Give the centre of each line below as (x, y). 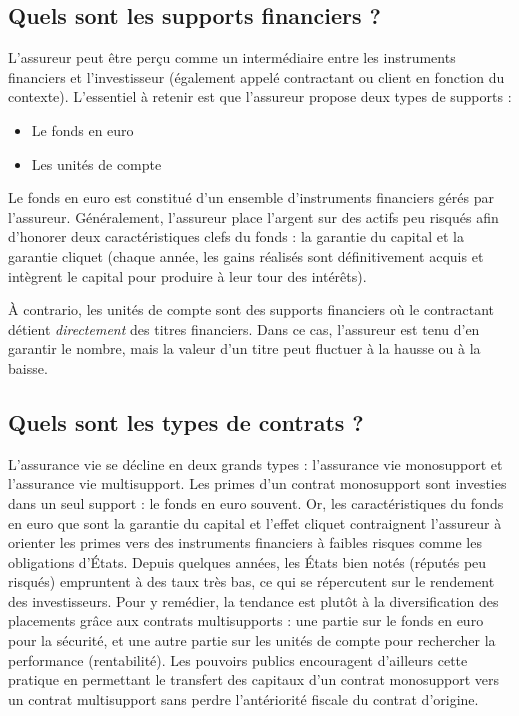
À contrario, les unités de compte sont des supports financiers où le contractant (251, 309)
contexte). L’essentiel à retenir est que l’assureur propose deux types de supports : (260, 96)
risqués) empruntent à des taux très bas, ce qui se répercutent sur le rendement (251, 581)
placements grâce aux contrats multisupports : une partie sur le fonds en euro (246, 620)
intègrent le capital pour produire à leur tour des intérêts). (187, 275)
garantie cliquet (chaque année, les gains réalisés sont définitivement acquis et (246, 255)
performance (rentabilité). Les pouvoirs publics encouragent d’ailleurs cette (238, 659)
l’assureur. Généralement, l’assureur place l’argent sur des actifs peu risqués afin (253, 216)
